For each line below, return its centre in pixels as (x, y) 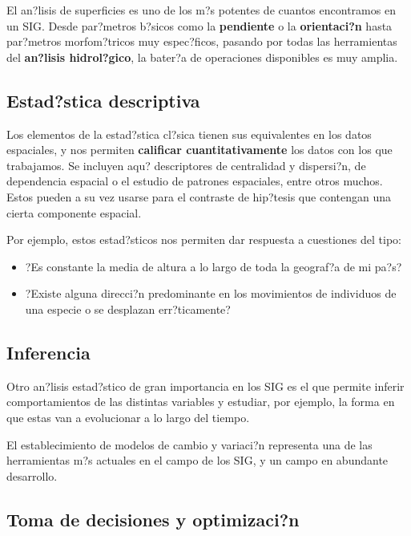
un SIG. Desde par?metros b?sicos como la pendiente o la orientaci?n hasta (199, 25)
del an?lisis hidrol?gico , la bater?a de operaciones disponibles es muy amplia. (202, 57)
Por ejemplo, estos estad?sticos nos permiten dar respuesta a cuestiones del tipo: (204, 240)
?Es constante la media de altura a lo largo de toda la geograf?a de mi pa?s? (214, 266)
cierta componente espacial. (74, 212)
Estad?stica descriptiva (103, 100)
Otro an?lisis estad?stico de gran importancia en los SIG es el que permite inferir (205, 386)
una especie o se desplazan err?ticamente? (128, 309)
